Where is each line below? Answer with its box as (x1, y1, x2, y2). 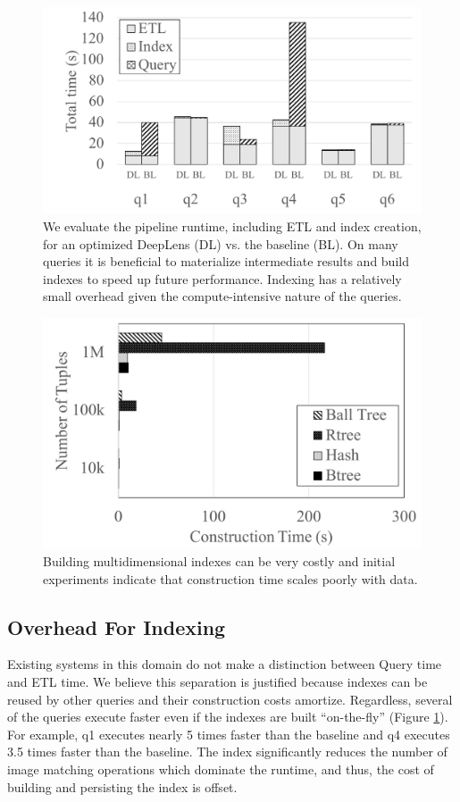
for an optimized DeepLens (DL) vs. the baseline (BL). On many (43, 234, 398, 253)
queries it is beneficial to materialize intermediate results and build (43, 252, 409, 271)
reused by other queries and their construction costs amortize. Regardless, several (7, 689, 453, 708)
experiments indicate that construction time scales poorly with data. (43, 569, 418, 588)
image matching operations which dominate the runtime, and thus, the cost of (7, 759, 434, 778)
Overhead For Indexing (7, 613, 226, 640)
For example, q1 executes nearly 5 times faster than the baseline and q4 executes (7, 724, 450, 743)
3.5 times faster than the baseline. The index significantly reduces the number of (7, 742, 447, 761)
